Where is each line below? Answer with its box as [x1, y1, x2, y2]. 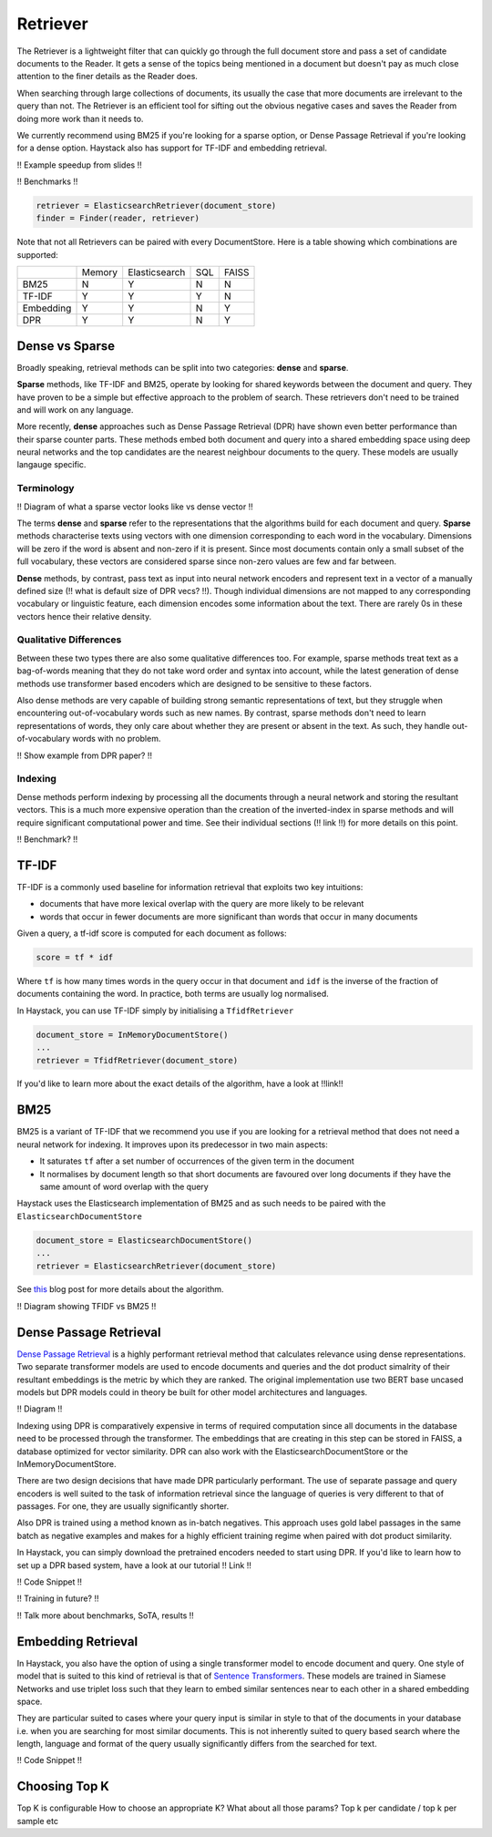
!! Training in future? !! [16, 1593, 99, 1604]
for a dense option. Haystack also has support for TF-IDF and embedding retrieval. [16, 142, 328, 154]
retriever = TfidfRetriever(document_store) [36, 1055, 239, 1065]
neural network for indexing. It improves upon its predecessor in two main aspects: [16, 1139, 328, 1150]
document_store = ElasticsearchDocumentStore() [36, 1235, 252, 1246]
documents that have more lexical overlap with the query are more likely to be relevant [39, 898, 364, 909]
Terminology [16, 482, 75, 495]
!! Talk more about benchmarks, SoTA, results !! [16, 1609, 195, 1621]
